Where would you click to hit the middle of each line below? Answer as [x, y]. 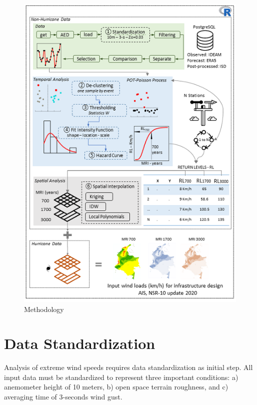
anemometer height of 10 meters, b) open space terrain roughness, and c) [116, 387]
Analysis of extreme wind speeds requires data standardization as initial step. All [128, 367]
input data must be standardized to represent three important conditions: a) [121, 377]
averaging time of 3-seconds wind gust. [63, 397]
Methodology [44, 309]
